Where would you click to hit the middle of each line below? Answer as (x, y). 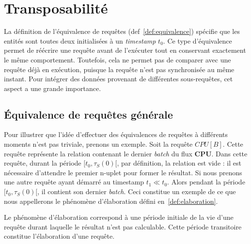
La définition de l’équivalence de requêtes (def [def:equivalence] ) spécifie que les (122, 31)
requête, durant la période (43, 163)
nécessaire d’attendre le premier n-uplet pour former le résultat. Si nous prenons (123, 172)
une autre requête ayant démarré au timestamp (74, 182)
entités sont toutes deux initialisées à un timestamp (80, 40)
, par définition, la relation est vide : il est (179, 163)
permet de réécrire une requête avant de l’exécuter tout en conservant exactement (125, 50)
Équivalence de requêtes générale (88, 114)
